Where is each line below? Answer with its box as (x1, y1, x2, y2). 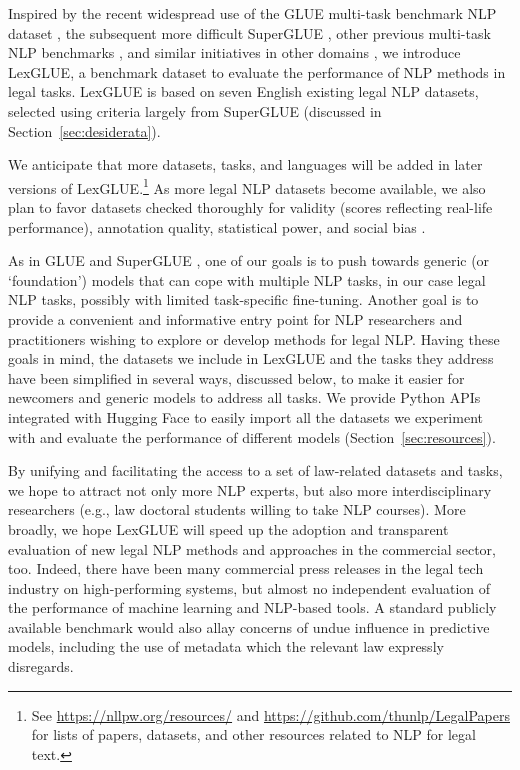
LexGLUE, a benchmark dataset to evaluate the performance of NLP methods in (8, 61, 506, 82)
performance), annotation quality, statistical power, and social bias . (8, 216, 426, 237)
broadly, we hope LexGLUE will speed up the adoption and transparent (8, 518, 449, 539)
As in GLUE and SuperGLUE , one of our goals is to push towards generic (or (8, 250, 490, 271)
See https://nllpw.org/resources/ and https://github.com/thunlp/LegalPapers (31, 704, 510, 725)
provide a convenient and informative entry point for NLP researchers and (8, 308, 463, 329)
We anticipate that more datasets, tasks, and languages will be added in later (8, 154, 483, 175)
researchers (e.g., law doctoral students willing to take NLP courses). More (8, 499, 466, 520)
